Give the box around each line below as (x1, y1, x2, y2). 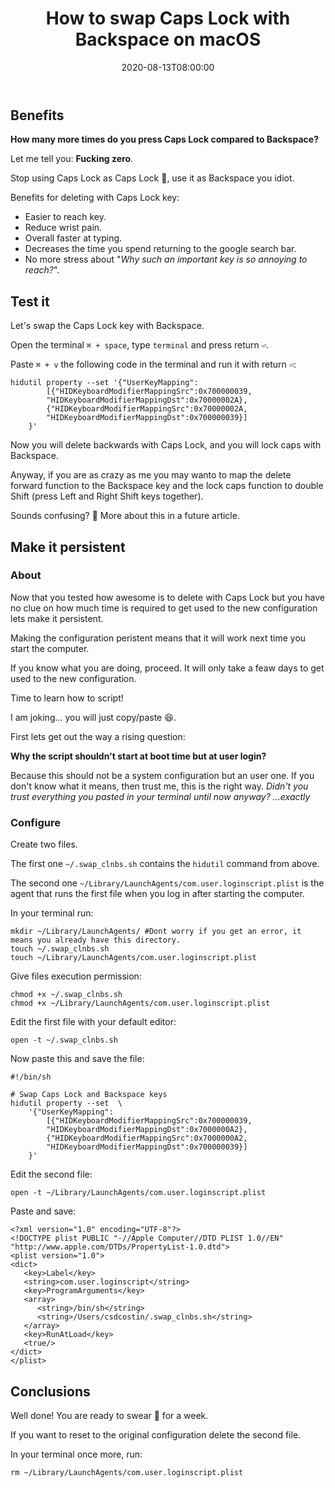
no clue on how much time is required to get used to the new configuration (10, 602, 318, 614)
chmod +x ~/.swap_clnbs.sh (10, 990, 123, 1000)
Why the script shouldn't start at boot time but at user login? (10, 750, 267, 762)
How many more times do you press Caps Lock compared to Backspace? (10, 133, 319, 146)
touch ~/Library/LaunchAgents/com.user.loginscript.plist (10, 953, 257, 963)
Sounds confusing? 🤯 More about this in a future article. (10, 510, 240, 522)
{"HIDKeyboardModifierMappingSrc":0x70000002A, (46, 404, 248, 414)
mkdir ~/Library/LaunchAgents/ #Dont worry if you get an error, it (10, 927, 302, 937)
